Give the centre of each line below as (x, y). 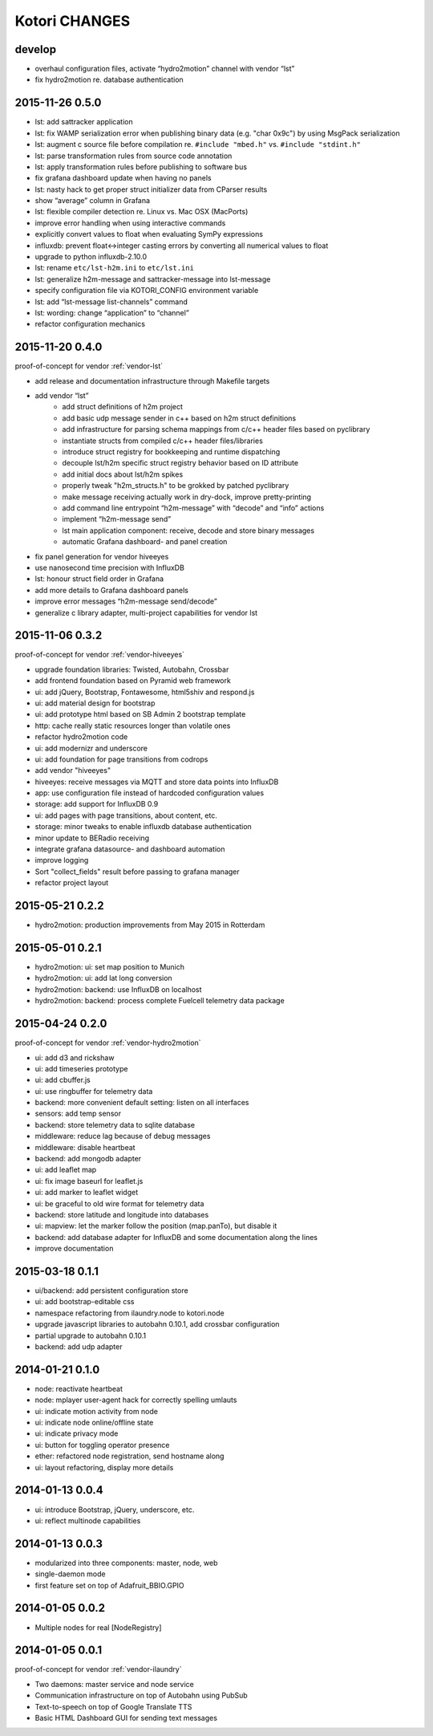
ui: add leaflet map (66, 1170)
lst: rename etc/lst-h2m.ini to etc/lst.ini (114, 268)
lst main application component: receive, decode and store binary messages (188, 531)
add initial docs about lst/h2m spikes (123, 474)
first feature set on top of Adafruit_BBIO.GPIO (109, 1585)
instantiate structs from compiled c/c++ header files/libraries (163, 441)
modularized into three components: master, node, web (126, 1563)
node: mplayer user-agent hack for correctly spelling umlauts (136, 1400)
